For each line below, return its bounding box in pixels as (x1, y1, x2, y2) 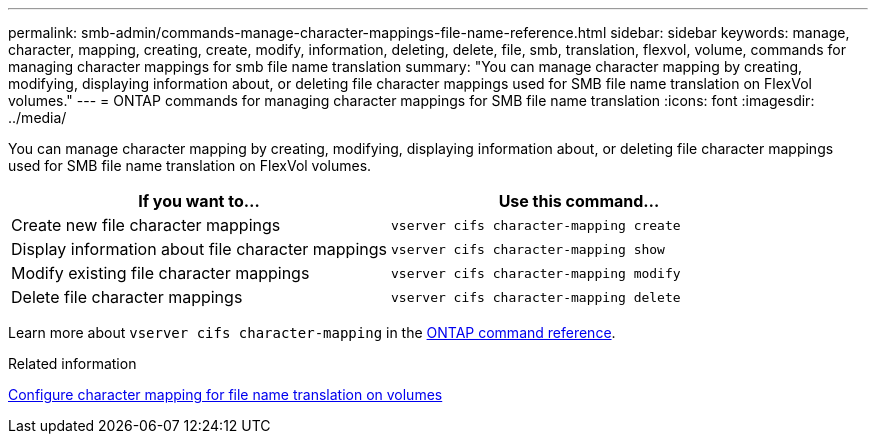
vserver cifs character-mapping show (391, 241, 665, 257)
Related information (8, 355, 137, 372)
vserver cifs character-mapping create (391, 217, 681, 233)
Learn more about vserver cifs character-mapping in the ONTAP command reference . (8, 324, 616, 341)
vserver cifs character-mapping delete (391, 289, 681, 305)
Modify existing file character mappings (11, 263, 310, 283)
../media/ (8, 109, 67, 126)
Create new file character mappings (11, 215, 281, 235)
